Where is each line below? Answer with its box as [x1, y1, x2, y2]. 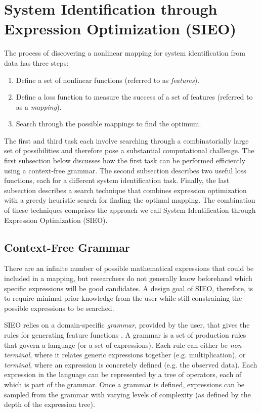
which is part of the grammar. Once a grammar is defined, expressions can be [4, 379, 245, 389]
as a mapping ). [16, 101, 62, 112]
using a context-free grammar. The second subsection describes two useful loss [4, 165, 246, 175]
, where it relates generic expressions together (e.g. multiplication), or [30, 349, 246, 360]
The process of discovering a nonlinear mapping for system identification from [4, 48, 245, 58]
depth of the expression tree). [4, 399, 95, 409]
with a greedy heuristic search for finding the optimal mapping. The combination [4, 195, 255, 205]
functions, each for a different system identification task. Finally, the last [4, 175, 230, 186]
